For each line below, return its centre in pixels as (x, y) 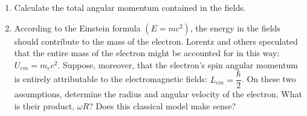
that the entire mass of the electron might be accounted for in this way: (147, 53)
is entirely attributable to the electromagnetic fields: (111, 79)
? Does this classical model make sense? (163, 106)
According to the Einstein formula (77, 27)
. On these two (269, 79)
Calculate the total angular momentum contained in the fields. (130, 7)
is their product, (44, 106)
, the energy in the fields (235, 27)
